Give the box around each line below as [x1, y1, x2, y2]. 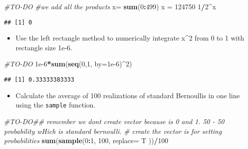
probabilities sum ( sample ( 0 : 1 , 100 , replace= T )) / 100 [4, 135, 168, 146]
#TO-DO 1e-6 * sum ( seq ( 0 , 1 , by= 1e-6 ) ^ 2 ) [4, 59, 132, 69]
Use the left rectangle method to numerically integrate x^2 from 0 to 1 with [15, 33, 245, 43]
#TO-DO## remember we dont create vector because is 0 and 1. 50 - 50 [4, 116, 224, 126]
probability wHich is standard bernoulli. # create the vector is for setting [4, 126, 222, 136]
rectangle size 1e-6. [15, 42, 72, 52]
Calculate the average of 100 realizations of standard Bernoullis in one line [15, 90, 240, 100]
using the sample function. [15, 100, 96, 110]
